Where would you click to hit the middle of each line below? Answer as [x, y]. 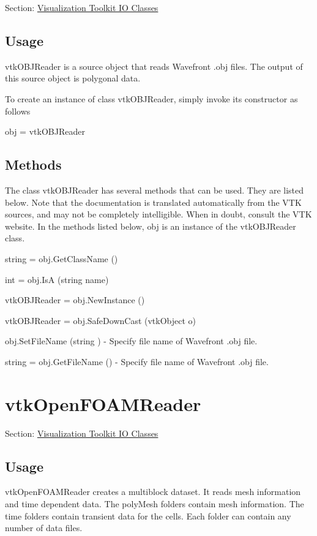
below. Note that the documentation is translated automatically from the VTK [153, 202]
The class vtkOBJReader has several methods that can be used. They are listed [155, 190]
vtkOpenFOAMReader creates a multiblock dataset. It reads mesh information [153, 492]
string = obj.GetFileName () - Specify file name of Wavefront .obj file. [137, 361]
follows [18, 111]
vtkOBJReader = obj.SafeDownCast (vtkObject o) [101, 320]
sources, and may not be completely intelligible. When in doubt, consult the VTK [158, 214]
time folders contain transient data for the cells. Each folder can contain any [148, 515]
